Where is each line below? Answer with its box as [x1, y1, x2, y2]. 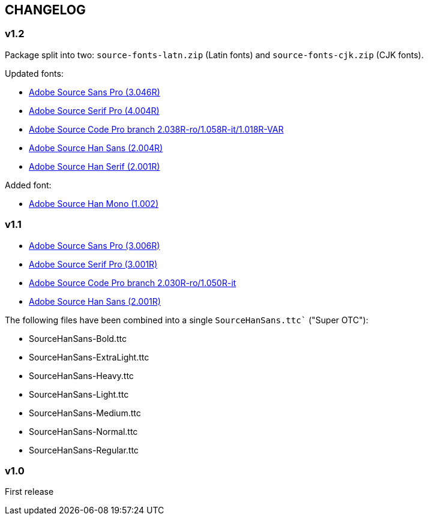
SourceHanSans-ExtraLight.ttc [29, 351, 149, 362]
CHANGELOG [5, 2, 86, 17]
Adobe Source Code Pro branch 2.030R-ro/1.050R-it [29, 277, 237, 288]
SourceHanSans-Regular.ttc [29, 444, 139, 455]
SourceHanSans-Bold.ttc [29, 333, 127, 344]
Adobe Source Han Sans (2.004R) [29, 142, 163, 153]
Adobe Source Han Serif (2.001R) [29, 161, 160, 172]
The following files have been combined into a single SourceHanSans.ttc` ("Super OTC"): [5, 314, 369, 325]
